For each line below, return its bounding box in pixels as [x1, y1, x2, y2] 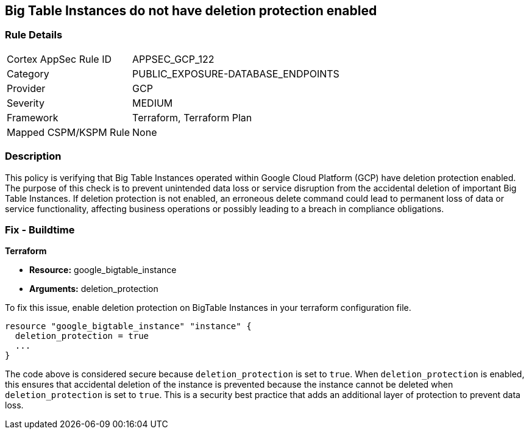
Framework [7, 111, 59, 124]
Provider [7, 82, 46, 94]
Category [7, 67, 49, 80]
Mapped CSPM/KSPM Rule [7, 126, 130, 138]
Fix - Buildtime [5, 223, 75, 236]
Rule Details [5, 29, 63, 41]
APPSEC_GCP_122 [132, 52, 215, 65]
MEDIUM [132, 96, 173, 109]
